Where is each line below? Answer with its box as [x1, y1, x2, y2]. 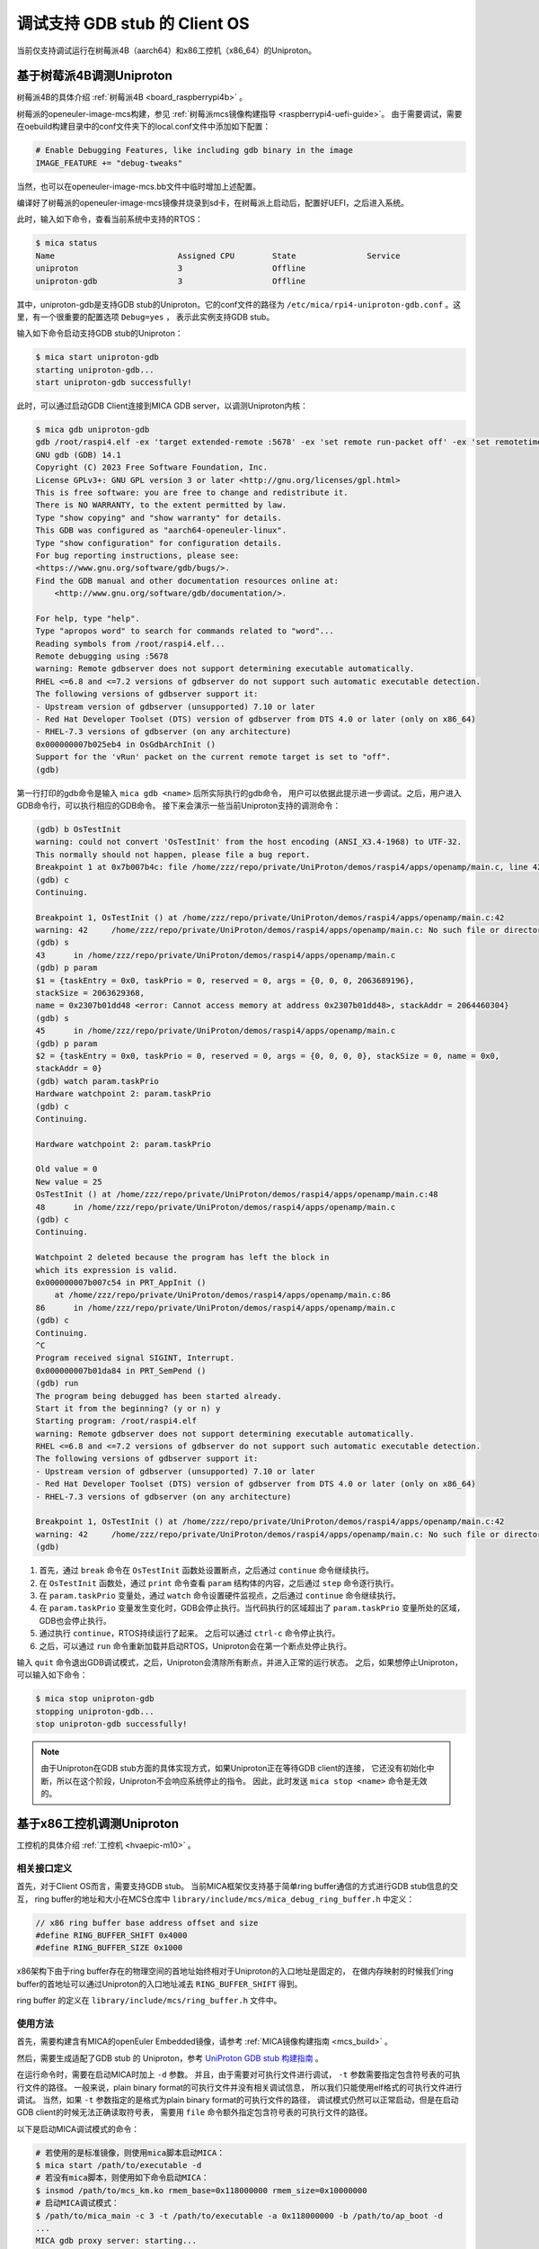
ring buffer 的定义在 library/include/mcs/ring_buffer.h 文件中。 [16, 1995, 282, 2006]
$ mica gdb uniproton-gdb [35, 425, 150, 435]
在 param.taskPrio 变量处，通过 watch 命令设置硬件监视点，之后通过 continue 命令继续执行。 [39, 1590, 402, 1600]
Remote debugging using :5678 [35, 651, 169, 661]
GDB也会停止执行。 [39, 1615, 111, 1626]
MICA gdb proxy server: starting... [35, 2236, 198, 2246]
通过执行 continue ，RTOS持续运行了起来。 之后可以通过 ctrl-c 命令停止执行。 [39, 1628, 340, 1639]
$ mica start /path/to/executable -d [35, 2160, 202, 2171]
